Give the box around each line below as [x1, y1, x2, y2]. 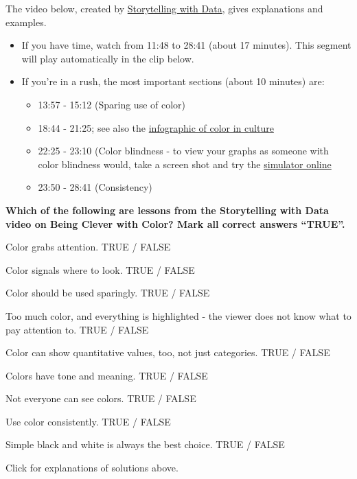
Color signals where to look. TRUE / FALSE [5, 262, 195, 277]
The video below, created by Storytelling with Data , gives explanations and [5, 1, 323, 15]
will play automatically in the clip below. [21, 51, 194, 65]
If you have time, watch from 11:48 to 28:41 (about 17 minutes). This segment [21, 38, 352, 52]
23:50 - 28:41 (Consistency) [38, 180, 152, 194]
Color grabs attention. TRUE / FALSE [5, 239, 171, 254]
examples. [5, 14, 47, 29]
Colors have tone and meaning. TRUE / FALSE [5, 368, 208, 382]
